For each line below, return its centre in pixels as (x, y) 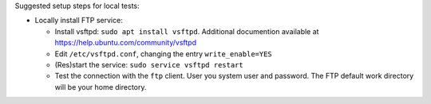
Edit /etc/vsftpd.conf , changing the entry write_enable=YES (164, 54)
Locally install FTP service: (79, 21)
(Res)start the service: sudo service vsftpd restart (149, 64)
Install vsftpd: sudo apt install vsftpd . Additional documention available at (187, 31)
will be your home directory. (101, 87)
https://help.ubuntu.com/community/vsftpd (126, 43)
